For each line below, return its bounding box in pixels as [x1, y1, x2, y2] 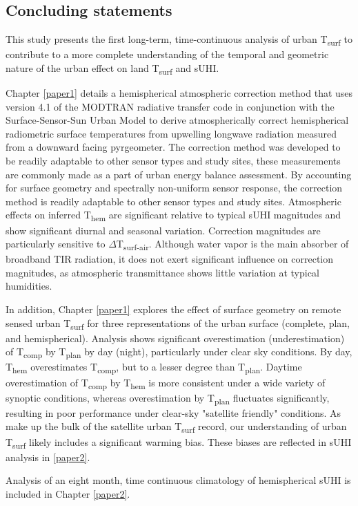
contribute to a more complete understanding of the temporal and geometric [6, 47, 329, 62]
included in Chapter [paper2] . [6, 486, 130, 500]
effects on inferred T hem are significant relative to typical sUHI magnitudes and [6, 207, 341, 224]
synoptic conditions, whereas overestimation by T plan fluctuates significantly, [6, 390, 330, 406]
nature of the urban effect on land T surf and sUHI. [6, 60, 219, 77]
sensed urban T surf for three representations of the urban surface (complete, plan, [6, 315, 350, 332]
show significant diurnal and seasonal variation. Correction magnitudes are [6, 223, 321, 237]
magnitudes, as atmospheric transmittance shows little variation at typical [6, 265, 319, 279]
